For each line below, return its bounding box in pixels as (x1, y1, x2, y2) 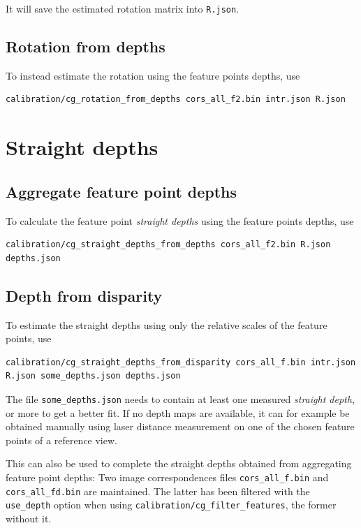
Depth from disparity (6, 284, 163, 306)
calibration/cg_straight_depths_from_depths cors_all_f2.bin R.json (6, 240, 331, 250)
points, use (6, 331, 52, 346)
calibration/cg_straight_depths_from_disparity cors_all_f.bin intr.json (6, 357, 356, 367)
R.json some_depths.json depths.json (6, 371, 181, 381)
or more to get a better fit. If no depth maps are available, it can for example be (6, 405, 350, 420)
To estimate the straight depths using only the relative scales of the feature (6, 317, 327, 332)
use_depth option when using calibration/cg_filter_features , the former (6, 497, 337, 512)
